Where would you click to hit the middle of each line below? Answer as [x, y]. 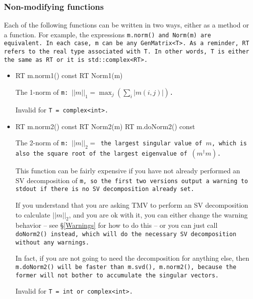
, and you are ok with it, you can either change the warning [158, 214]
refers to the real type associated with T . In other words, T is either [127, 52]
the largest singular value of [151, 144]
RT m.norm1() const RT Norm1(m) [69, 75]
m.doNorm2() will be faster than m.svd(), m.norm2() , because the [126, 267]
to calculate [33, 214]
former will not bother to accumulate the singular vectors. [117, 275]
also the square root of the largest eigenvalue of [101, 154]
